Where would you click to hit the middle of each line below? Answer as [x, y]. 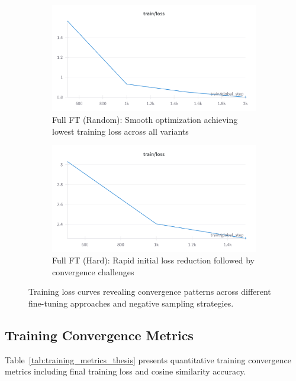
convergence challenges [93, 271]
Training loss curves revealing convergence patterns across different [150, 292]
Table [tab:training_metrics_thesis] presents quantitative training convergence [148, 359]
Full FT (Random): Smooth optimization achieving [145, 119]
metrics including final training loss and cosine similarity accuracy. [126, 371]
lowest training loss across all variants [120, 131]
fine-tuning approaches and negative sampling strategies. [131, 303]
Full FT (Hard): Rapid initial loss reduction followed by [153, 260]
